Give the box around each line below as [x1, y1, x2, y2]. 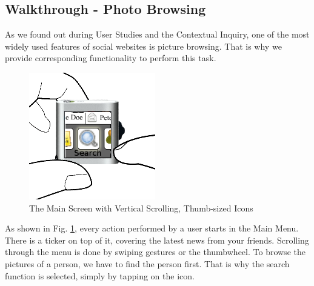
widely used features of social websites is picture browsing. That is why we [5, 39, 282, 52]
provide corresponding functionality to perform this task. [5, 52, 216, 64]
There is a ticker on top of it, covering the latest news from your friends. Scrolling [5, 233, 309, 246]
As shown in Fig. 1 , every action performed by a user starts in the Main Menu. [5, 222, 299, 234]
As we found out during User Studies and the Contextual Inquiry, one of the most [5, 28, 310, 41]
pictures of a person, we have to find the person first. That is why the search [5, 257, 290, 270]
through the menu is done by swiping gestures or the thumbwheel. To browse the [5, 245, 306, 258]
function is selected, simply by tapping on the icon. [5, 269, 195, 282]
